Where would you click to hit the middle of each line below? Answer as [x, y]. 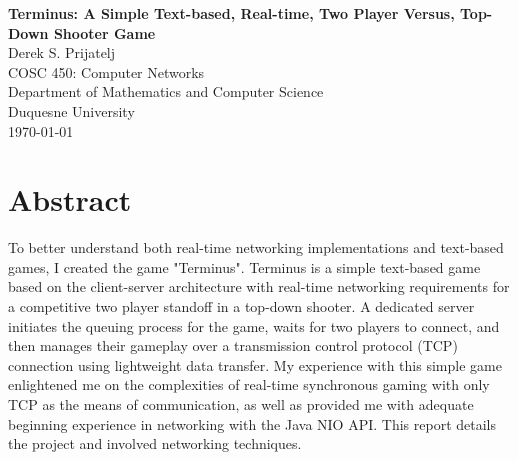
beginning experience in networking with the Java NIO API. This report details [252, 423]
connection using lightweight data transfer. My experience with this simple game [255, 364]
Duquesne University [71, 110]
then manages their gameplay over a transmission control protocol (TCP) [233, 345]
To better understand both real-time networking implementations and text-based [256, 247]
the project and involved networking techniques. [155, 443]
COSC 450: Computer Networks [106, 71]
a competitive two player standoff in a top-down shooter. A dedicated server [241, 306]
